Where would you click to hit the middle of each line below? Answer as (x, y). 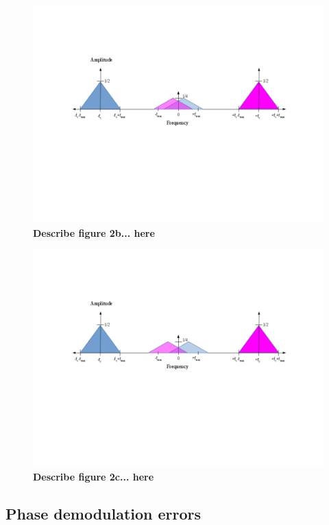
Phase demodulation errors (103, 513)
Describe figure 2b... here (94, 232)
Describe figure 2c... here (94, 476)
